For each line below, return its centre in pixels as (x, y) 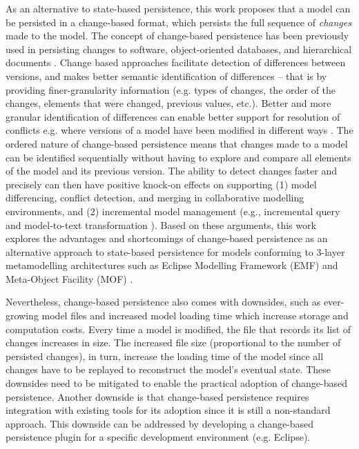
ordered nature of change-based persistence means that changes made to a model (177, 143)
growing (22, 316)
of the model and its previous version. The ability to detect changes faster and (171, 171)
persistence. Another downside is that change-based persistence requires (157, 396)
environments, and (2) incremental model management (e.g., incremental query (173, 211)
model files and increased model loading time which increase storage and (195, 316)
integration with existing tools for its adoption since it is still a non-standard (168, 410)
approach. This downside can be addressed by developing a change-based (160, 423)
